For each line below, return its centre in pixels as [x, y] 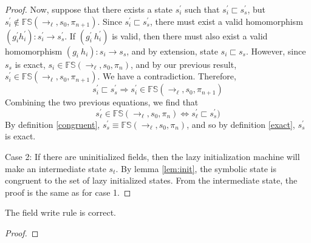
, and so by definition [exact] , [241, 124]
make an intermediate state [56, 168]
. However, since [276, 51]
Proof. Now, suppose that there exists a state [89, 9]
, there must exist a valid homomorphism [226, 21]
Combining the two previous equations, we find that [102, 102]
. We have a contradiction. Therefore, [167, 76]
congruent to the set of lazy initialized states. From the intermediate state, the [151, 180]
